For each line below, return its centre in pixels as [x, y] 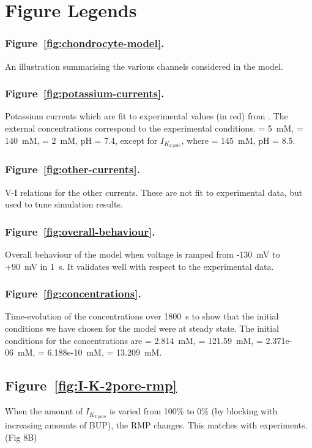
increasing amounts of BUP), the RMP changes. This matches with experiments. [156, 424]
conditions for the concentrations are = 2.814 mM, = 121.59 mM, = [134, 340]
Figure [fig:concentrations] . [73, 293]
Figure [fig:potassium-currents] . [85, 93]
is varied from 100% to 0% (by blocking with [194, 411]
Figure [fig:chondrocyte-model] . [85, 43]
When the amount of [44, 411]
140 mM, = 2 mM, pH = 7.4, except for [81, 140]
